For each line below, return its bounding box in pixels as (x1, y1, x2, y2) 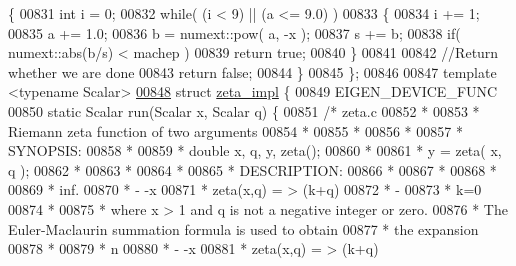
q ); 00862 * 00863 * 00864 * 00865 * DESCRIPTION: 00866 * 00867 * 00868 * (8, 159, 497, 180)
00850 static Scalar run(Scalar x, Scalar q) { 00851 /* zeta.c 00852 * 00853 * (8, 100, 480, 121)
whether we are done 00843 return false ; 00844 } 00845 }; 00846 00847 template (8, 61, 497, 82)
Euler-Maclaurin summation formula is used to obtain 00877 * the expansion (8, 218, 479, 239)
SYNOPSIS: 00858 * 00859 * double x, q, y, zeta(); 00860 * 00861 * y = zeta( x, (8, 140, 502, 161)
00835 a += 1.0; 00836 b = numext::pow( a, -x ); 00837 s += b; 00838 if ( (8, 22, 461, 43)
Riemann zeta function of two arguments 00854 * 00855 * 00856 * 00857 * (8, 120, 463, 141)
